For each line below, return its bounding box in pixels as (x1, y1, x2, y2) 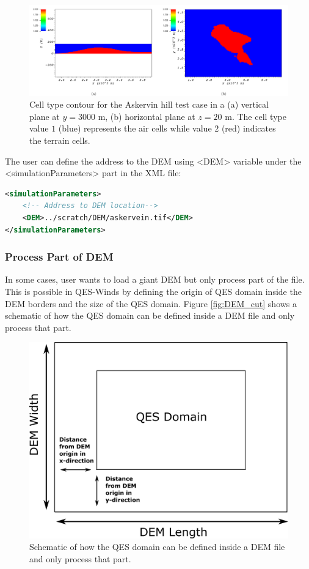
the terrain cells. (29, 134, 90, 147)
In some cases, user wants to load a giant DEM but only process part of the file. (5, 273, 305, 286)
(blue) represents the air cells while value (58, 122, 212, 135)
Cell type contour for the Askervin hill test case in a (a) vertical (29, 98, 269, 111)
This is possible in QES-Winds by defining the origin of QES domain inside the (5, 284, 302, 297)
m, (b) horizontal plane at (98, 110, 195, 122)
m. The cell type (225, 110, 286, 122)
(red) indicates (221, 122, 276, 135)
